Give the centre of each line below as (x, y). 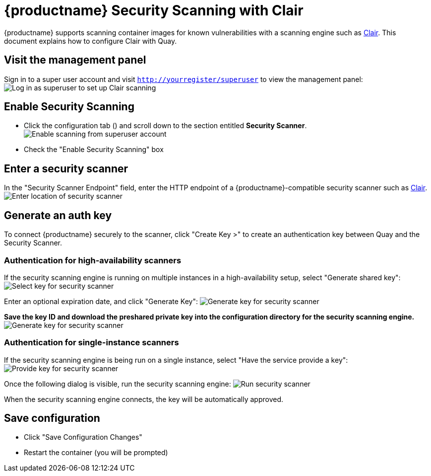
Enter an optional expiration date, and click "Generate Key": (101, 301)
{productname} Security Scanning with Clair (154, 10)
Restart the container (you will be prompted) (96, 453)
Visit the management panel (75, 60)
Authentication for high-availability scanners (93, 260)
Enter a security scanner (66, 168)
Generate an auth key (58, 215)
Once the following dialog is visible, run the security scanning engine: (118, 384)
